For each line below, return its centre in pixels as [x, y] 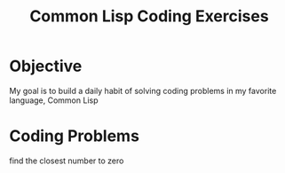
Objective [46, 66]
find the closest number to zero [67, 161]
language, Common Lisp [54, 100]
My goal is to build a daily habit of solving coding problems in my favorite [143, 90]
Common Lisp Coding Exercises [149, 16]
